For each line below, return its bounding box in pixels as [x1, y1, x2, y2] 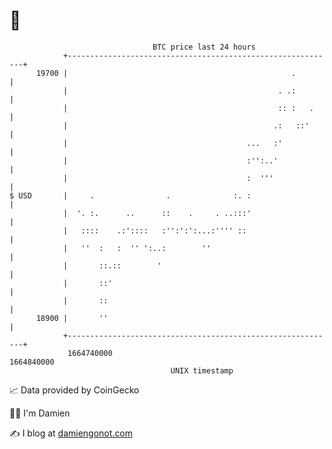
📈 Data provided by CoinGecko [9, 384, 140, 396]
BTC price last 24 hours [152, 42, 256, 52]
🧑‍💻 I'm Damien [9, 407, 71, 419]
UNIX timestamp [170, 365, 234, 376]
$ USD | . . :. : [9, 190, 252, 201]
